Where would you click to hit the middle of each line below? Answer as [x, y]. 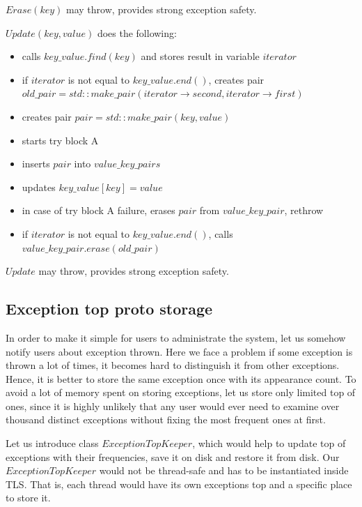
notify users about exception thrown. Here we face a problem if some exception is [179, 351]
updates [39, 187]
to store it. [28, 498]
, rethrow [304, 210]
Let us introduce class [52, 443]
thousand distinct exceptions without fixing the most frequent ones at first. [166, 419]
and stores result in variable [200, 56]
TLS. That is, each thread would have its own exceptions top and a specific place [179, 484]
